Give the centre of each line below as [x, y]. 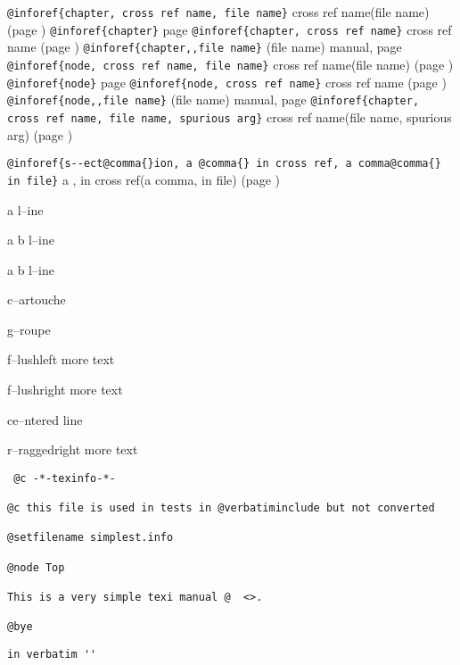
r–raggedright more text [73, 449]
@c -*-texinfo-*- [65, 478]
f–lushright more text [65, 390]
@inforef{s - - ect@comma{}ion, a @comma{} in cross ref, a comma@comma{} [224, 164]
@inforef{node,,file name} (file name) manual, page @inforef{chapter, [214, 100]
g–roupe [29, 329]
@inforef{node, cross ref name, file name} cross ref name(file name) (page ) [230, 64]
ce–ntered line [45, 419]
